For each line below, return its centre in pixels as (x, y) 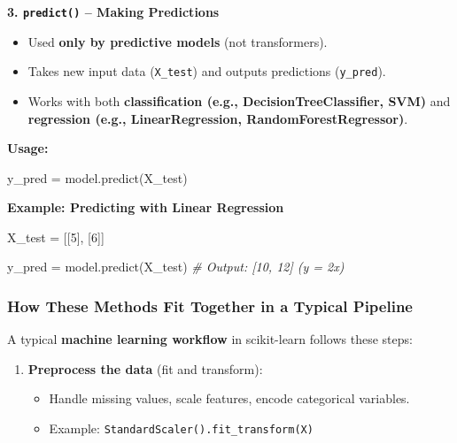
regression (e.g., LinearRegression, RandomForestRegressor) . (218, 118)
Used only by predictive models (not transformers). (178, 41)
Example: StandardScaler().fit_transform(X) (181, 428)
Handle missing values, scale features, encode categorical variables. (229, 398)
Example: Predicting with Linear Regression (146, 207)
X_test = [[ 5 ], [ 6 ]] (56, 237)
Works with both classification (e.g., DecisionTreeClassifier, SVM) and (239, 100)
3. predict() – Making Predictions (113, 11)
